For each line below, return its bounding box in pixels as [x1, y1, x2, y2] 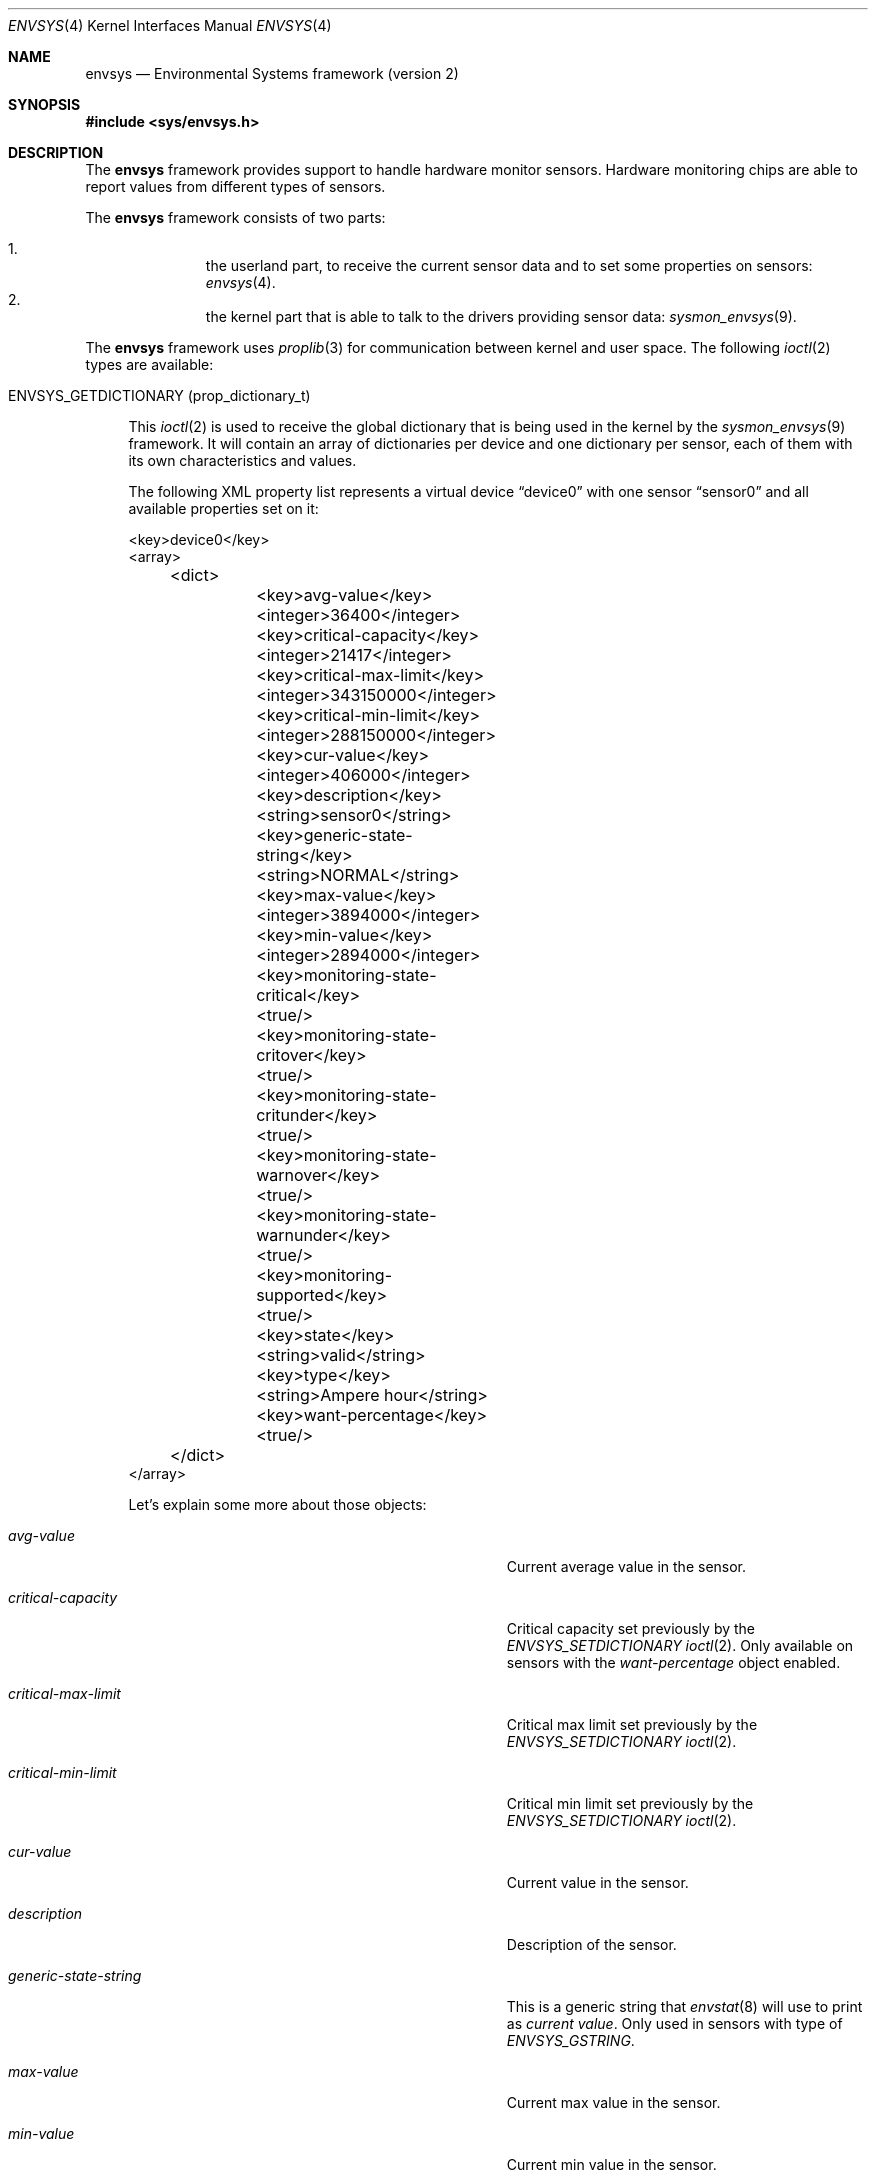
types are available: [85, 356, 214, 373]
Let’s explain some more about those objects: [128, 1496, 427, 1513]
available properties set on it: [128, 500, 319, 517]
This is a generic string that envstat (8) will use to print [506, 1998, 863, 2015]
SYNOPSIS [8, 96, 81, 113]
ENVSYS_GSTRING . [506, 2032, 635, 2049]
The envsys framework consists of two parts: [85, 209, 386, 226]
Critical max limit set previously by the [506, 1716, 758, 1733]
